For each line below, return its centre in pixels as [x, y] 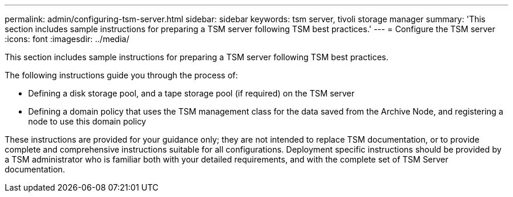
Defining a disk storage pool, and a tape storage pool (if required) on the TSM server [191, 93]
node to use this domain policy [87, 121]
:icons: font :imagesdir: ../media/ [67, 39]
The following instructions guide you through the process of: [122, 75]
